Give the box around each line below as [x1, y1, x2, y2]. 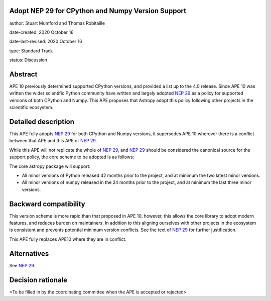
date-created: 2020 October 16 [9, 29, 74, 35]
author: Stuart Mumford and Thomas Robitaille [9, 20, 105, 26]
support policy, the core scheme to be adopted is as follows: [9, 154, 134, 160]
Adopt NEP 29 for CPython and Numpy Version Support [9, 7, 187, 15]
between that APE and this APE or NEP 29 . [9, 138, 97, 144]
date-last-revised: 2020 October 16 [9, 38, 82, 45]
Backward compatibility [9, 199, 85, 208]
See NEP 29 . [9, 262, 36, 268]
